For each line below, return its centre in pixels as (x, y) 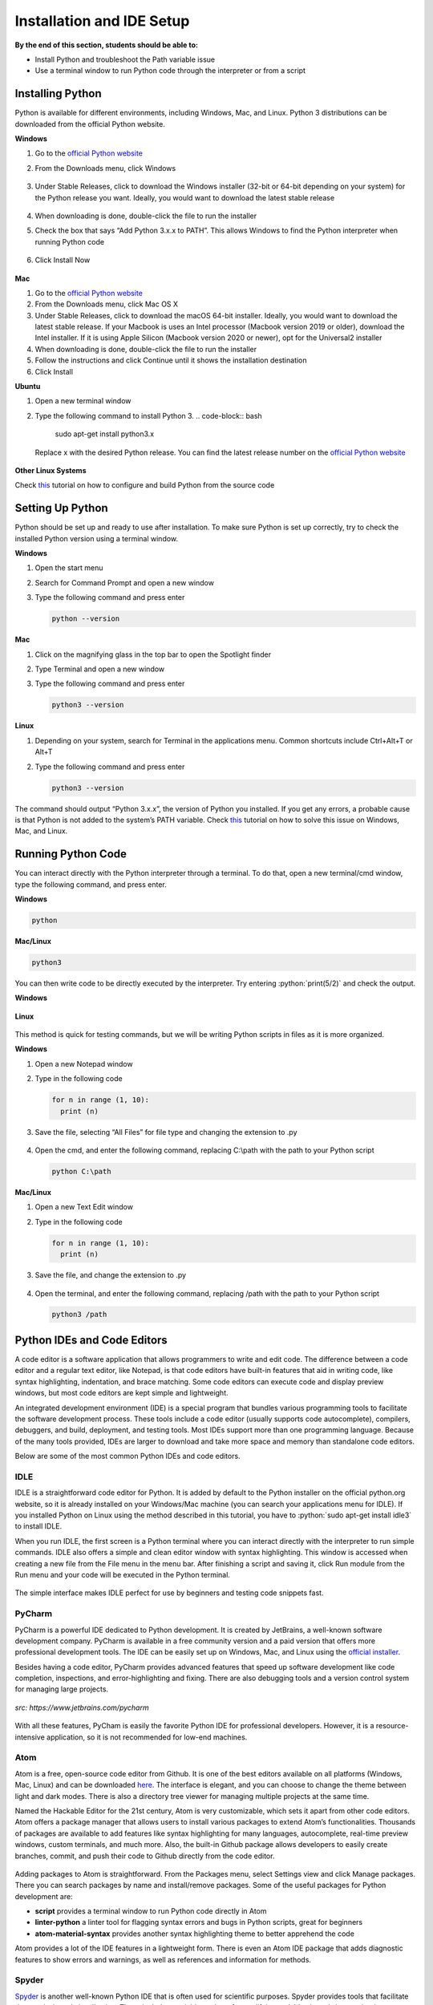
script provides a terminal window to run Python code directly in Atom (151, 1911)
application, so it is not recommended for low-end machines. (147, 1737)
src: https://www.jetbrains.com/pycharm (82, 1707)
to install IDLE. (38, 1526)
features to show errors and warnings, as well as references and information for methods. (163, 1959)
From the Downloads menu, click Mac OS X (107, 304)
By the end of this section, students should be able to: (106, 45)
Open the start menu (69, 568)
